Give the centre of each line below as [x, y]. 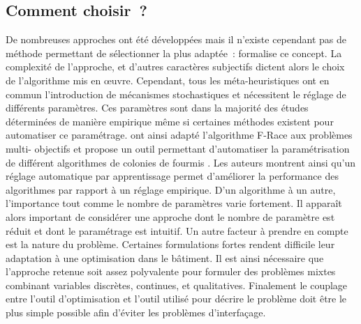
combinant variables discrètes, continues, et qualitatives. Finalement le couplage [177, 285]
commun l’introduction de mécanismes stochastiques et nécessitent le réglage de [176, 94]
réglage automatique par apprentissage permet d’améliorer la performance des [172, 176]
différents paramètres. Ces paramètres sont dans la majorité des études [157, 108]
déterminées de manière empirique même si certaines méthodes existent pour [170, 121]
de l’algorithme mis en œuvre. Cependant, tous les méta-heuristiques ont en [168, 80]
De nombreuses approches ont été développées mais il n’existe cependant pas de [176, 39]
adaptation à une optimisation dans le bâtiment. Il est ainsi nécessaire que [165, 257]
